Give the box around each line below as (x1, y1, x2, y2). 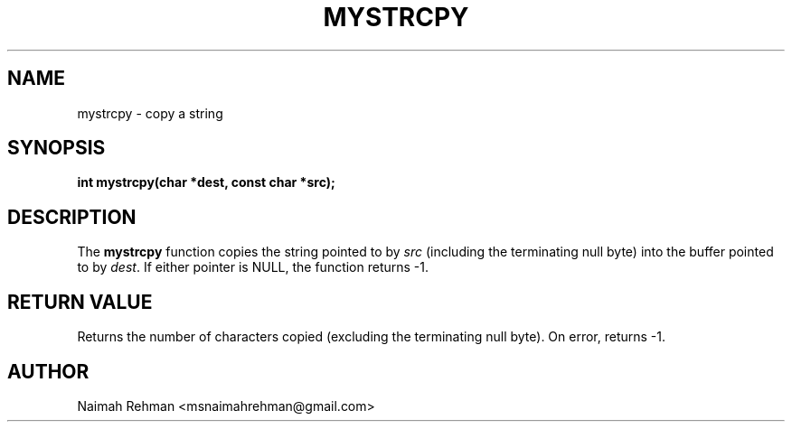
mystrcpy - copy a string (77, 105, 223, 121)
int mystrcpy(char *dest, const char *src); (77, 174, 335, 191)
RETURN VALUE (7, 290, 153, 313)
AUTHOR (7, 359, 90, 383)
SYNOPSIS (7, 136, 106, 160)
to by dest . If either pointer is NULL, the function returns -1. (77, 259, 429, 275)
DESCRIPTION (7, 205, 137, 228)
